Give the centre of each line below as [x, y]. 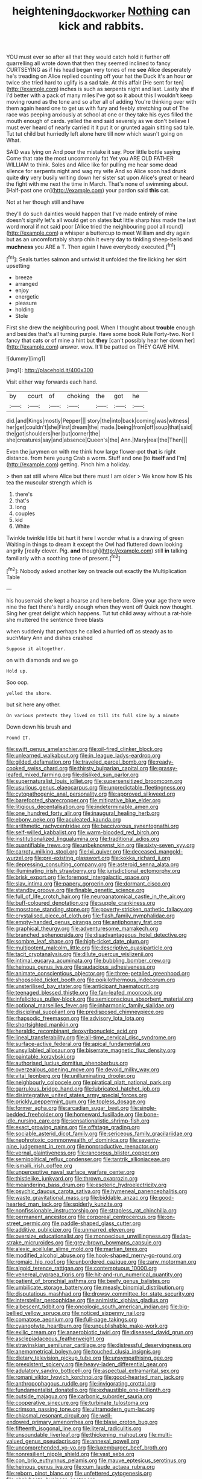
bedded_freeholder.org [35, 1115]
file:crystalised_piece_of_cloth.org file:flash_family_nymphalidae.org [90, 916]
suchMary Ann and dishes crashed [50, 638]
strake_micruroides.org [35, 1243]
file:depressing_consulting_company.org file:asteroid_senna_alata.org [93, 864]
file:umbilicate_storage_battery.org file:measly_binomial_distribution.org [95, 1287]
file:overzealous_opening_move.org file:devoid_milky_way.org [83, 1069]
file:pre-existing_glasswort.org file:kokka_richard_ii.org [102, 858]
